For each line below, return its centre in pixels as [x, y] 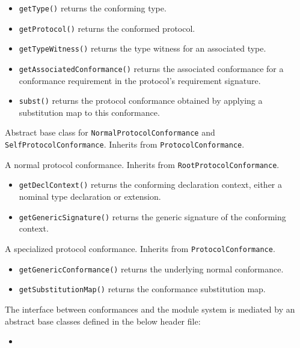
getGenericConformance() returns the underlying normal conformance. [151, 268]
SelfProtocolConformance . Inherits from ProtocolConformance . [125, 144]
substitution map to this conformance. [89, 112]
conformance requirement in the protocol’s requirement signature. [140, 80]
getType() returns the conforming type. [93, 8]
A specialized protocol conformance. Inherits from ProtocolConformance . [140, 248]
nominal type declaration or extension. [90, 196]
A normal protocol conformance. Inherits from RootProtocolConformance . [142, 164]
